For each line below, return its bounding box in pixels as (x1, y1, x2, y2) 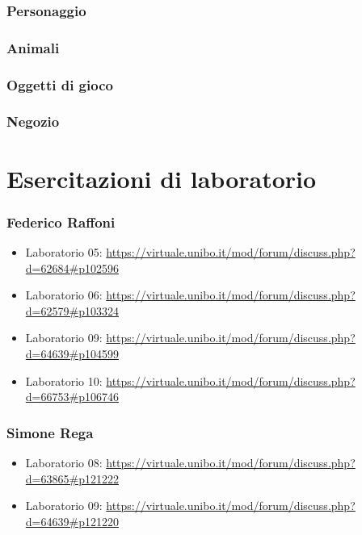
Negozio (6, 111, 60, 132)
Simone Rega (6, 422, 94, 442)
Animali (6, 37, 60, 57)
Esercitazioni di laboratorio (6, 161, 317, 194)
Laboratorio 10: (25, 372, 103, 389)
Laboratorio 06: (25, 286, 103, 303)
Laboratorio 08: (25, 453, 103, 470)
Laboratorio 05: (25, 243, 103, 260)
